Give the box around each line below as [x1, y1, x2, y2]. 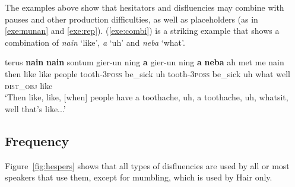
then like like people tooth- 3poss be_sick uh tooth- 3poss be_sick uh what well [5, 67, 290, 80]
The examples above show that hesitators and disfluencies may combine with [5, 1, 284, 13]
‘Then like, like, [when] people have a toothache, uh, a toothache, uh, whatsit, [5, 91, 288, 103]
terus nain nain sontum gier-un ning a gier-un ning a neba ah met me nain [5, 56, 284, 68]
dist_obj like [5, 79, 53, 91]
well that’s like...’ [5, 102, 66, 115]
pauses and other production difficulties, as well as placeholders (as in [5, 12, 258, 25]
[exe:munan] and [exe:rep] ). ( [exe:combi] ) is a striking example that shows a [5, 24, 280, 37]
